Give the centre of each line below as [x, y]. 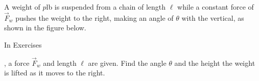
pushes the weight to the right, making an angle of [95, 17]
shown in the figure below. [45, 28]
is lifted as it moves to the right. [55, 73]
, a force [17, 63]
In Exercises [23, 45]
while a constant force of [216, 7]
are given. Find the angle [127, 63]
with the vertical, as [213, 17]
